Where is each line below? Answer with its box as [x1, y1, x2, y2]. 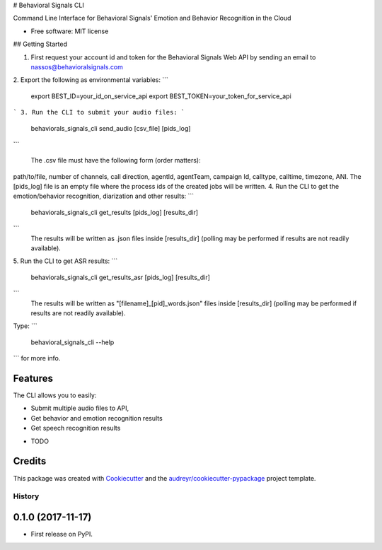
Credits [13, 455, 47, 467]
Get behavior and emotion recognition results [30, 414, 163, 422]
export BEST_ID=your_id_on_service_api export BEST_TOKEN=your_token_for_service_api [30, 92, 291, 100]
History [13, 491, 40, 501]
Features [13, 372, 53, 385]
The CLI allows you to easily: [13, 391, 97, 399]
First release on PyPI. [30, 530, 93, 538]
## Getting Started [13, 40, 67, 49]
